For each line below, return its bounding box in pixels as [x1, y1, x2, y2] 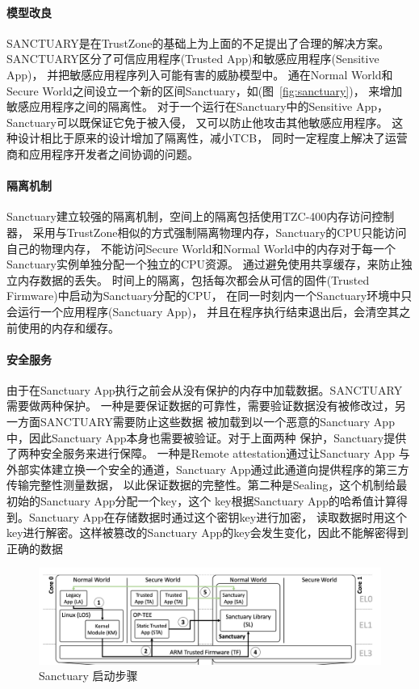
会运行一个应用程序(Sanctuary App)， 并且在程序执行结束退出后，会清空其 [6, 302, 400, 319]
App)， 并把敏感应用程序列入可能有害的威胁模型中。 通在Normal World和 [6, 66, 393, 82]
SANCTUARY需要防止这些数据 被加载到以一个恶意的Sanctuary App [40, 413, 395, 430]
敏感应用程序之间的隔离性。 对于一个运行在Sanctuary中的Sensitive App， [6, 98, 389, 115]
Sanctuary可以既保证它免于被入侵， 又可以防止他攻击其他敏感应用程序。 [6, 113, 388, 130]
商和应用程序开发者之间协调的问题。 [6, 145, 199, 162]
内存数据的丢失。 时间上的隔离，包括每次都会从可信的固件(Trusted [17, 271, 370, 288]
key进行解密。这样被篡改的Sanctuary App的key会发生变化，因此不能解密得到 [6, 524, 409, 541]
